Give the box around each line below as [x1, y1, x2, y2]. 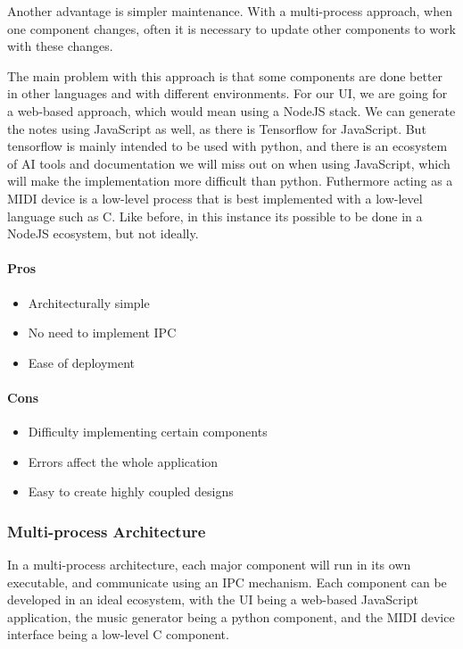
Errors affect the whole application [28, 452, 219, 470]
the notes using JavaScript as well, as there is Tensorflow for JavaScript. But [7, 119, 426, 137]
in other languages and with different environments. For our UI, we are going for [7, 84, 448, 103]
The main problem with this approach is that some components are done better [7, 66, 443, 85]
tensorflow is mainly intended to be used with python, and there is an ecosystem [7, 137, 448, 155]
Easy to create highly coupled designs [28, 482, 234, 501]
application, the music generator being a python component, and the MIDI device [7, 607, 455, 626]
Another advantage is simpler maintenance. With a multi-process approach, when [7, 2, 453, 20]
